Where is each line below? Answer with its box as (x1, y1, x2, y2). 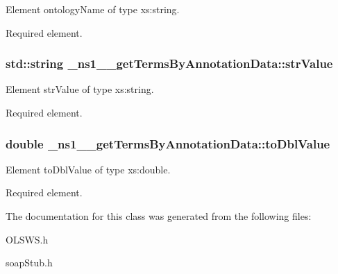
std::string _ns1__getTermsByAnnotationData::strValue (6, 55, 333, 72)
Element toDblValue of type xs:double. (6, 162, 171, 176)
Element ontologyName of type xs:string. (6, 2, 180, 16)
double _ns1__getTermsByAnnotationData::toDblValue (6, 135, 330, 152)
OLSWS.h (6, 232, 49, 246)
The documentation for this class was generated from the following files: (6, 209, 312, 223)
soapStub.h (6, 255, 53, 270)
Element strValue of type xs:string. (6, 82, 154, 96)
